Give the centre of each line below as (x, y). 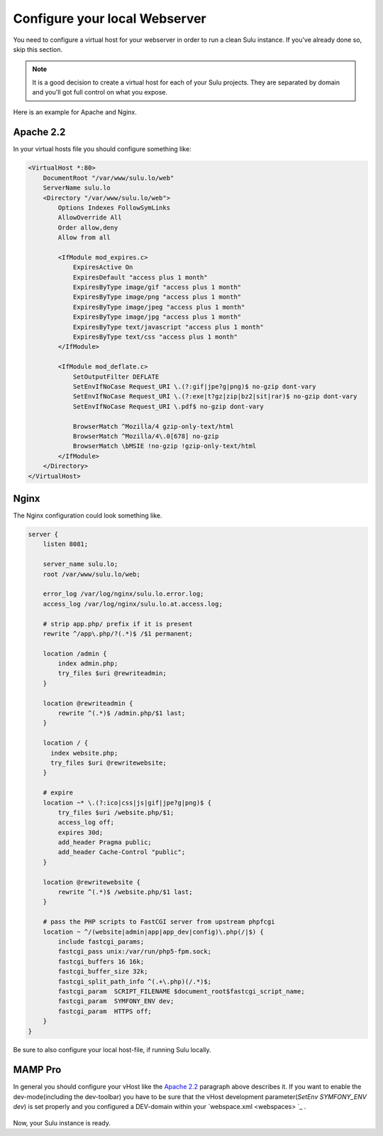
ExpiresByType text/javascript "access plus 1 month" (168, 327)
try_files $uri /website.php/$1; (116, 812)
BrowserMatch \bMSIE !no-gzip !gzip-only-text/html (165, 446)
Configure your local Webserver (110, 18)
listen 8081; (66, 544)
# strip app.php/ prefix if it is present (118, 624)
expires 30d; (81, 832)
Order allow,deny (88, 228)
